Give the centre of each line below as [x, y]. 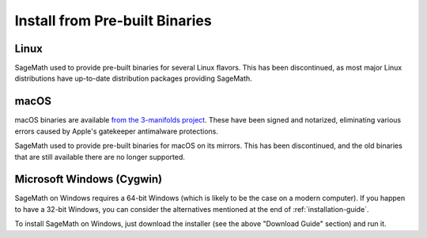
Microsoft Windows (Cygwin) [88, 179]
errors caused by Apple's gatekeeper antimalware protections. [117, 131]
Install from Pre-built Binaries [113, 21]
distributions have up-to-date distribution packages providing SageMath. [133, 78]
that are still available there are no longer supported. [100, 157]
